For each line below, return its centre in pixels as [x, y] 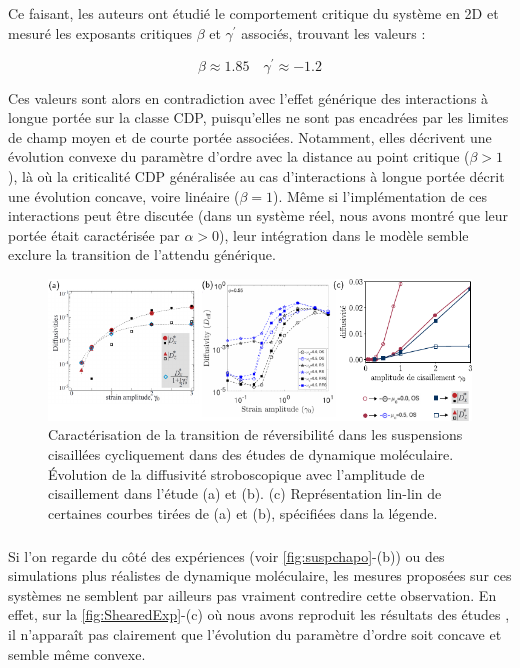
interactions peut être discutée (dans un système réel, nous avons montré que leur [258, 215]
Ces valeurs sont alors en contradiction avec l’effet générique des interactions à [248, 97]
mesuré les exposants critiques [100, 32]
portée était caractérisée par [94, 234]
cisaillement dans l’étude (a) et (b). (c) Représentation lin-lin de [245, 493]
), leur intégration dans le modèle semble [344, 234]
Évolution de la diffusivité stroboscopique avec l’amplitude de [236, 473]
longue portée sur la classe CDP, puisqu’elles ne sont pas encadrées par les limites [258, 117]
